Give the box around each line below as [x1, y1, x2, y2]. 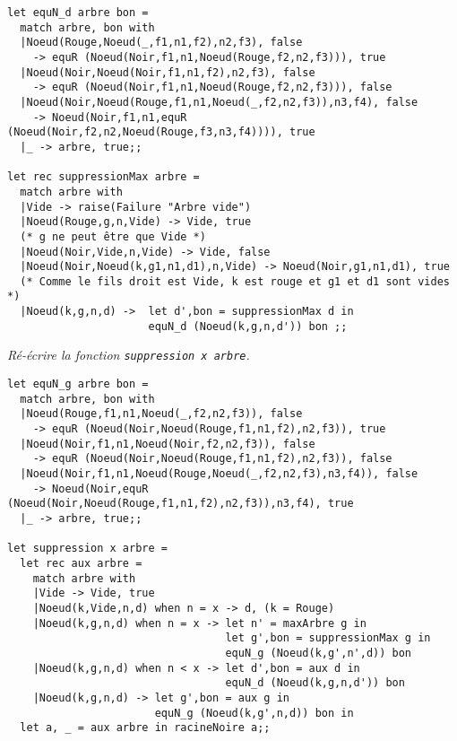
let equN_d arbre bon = [7, 6, 149, 19]
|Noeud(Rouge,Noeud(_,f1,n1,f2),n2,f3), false [20, 36, 303, 49]
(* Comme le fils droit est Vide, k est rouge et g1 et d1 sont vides [20, 275, 450, 288]
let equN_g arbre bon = [7, 378, 149, 391]
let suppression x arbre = [7, 542, 168, 555]
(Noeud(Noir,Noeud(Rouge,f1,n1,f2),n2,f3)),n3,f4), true [7, 497, 354, 510]
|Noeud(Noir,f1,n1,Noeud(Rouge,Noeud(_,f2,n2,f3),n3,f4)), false [20, 467, 418, 481]
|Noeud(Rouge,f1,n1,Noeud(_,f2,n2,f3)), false [20, 407, 303, 421]
